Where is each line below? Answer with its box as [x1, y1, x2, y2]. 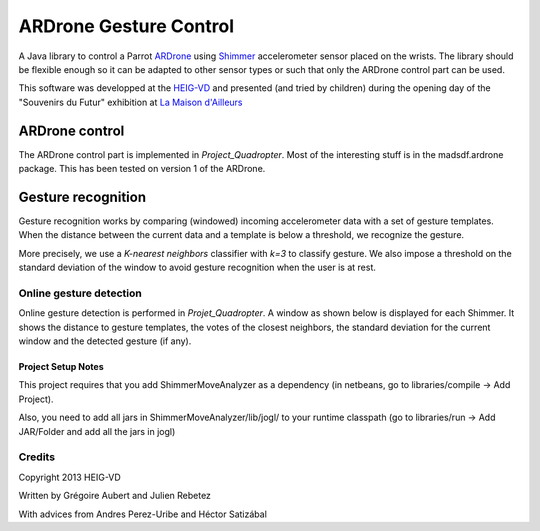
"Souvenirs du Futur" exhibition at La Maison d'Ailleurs [18, 96, 243, 108]
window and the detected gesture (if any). [18, 335, 192, 347]
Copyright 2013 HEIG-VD [18, 471, 122, 483]
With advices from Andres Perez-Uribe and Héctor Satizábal [18, 508, 267, 520]
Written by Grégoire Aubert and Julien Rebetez [18, 490, 212, 502]
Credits [18, 450, 55, 464]
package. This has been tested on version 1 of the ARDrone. [18, 163, 266, 175]
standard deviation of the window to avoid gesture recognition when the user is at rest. [18, 261, 377, 274]
